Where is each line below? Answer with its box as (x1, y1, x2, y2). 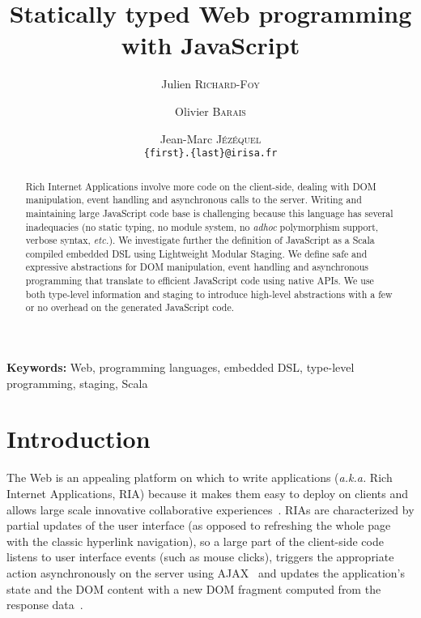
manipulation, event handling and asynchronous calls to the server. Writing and (25, 193, 362, 207)
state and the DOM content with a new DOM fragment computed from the (6, 580, 381, 597)
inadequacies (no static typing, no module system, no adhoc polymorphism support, (25, 219, 379, 233)
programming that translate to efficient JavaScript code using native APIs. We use (25, 274, 374, 288)
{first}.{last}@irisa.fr (143, 147, 278, 160)
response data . (6, 596, 83, 613)
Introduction (6, 422, 151, 455)
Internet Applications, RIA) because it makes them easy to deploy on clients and (6, 485, 409, 502)
